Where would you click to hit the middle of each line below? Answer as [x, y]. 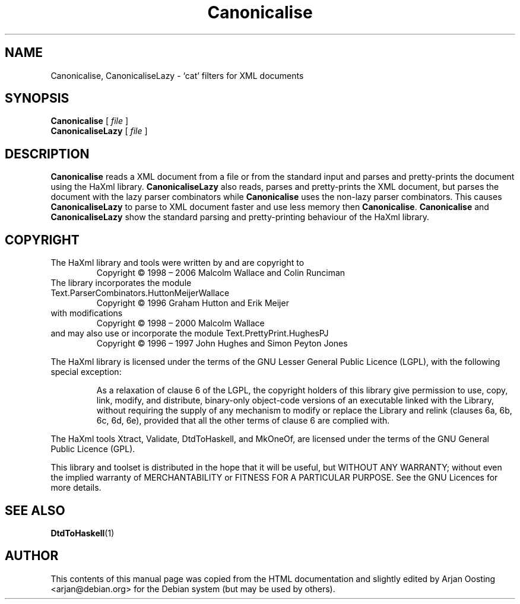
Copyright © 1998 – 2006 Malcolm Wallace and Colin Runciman [221, 273]
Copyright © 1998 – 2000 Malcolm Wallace [180, 323]
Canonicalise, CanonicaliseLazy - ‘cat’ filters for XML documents [177, 75]
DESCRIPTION [47, 154]
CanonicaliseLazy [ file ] [99, 131]
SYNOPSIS [37, 98]
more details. [76, 488]
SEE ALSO [35, 510]
